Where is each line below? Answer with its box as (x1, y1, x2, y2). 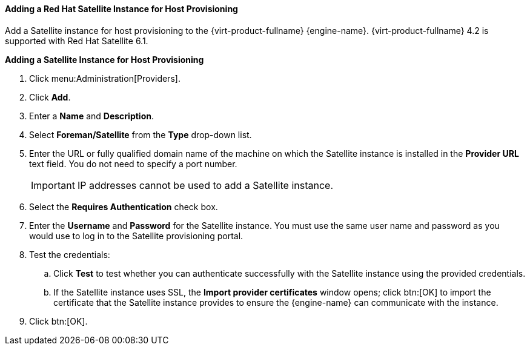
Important (31, 179, 75, 191)
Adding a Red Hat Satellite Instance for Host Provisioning (5, 4, 238, 14)
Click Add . (29, 91, 71, 102)
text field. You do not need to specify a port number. (29, 158, 237, 169)
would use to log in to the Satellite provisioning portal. (29, 230, 243, 241)
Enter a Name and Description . (29, 110, 154, 121)
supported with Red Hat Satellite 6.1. (5, 35, 148, 46)
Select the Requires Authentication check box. (29, 201, 218, 212)
